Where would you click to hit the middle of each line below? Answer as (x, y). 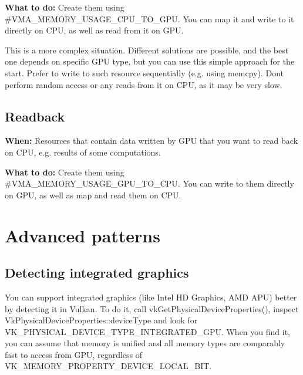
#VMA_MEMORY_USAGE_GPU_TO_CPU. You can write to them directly (149, 183)
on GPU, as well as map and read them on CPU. (93, 195)
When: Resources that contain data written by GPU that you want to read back (151, 141)
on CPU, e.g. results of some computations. (83, 152)
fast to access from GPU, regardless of (74, 354)
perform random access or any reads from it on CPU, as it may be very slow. (144, 84)
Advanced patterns (83, 235)
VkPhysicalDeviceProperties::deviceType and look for (101, 320)
